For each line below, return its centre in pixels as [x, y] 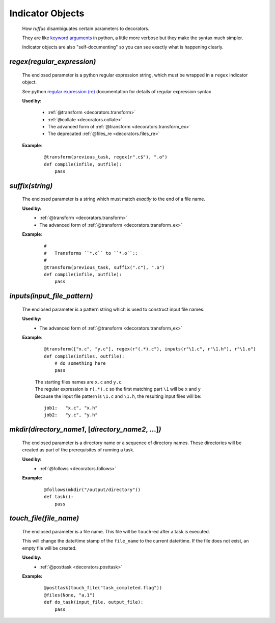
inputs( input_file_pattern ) [51, 296]
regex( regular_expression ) [53, 62]
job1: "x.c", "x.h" [71, 408]
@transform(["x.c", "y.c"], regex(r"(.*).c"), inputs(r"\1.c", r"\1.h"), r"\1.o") [150, 349]
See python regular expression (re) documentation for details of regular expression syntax [117, 91]
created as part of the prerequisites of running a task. [78, 450]
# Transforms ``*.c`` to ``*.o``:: [91, 253]
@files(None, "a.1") [70, 595]
